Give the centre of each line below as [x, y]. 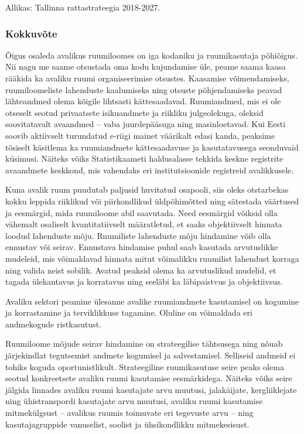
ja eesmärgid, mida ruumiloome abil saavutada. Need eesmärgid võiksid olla [141, 212]
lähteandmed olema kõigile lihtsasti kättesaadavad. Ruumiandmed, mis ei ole [143, 101]
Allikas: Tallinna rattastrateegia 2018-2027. [83, 7]
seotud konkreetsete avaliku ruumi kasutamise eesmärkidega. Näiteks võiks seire [149, 378]
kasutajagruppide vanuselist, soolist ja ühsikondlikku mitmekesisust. [127, 424]
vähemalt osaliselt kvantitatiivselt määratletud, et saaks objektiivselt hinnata [144, 224]
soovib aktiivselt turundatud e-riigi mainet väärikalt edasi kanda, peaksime [140, 135]
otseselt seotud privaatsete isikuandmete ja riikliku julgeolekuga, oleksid [134, 112]
